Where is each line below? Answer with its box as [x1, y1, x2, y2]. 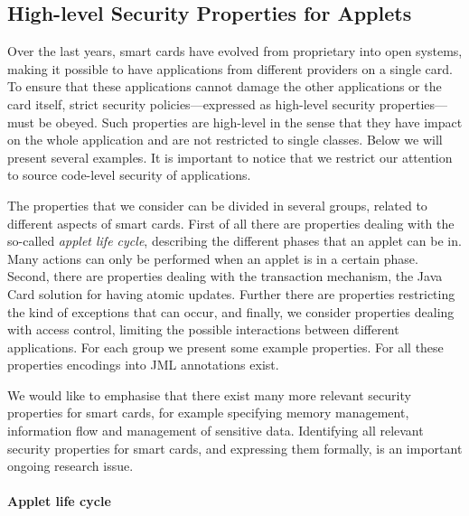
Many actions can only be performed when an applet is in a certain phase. [7, 249, 418, 267]
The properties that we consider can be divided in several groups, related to [7, 195, 427, 214]
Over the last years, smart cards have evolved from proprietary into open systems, [7, 42, 463, 61]
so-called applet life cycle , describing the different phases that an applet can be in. [7, 231, 462, 250]
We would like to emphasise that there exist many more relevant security [7, 385, 411, 404]
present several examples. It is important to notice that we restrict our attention [7, 147, 453, 166]
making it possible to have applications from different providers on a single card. [7, 59, 453, 78]
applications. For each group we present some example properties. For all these [7, 337, 444, 356]
